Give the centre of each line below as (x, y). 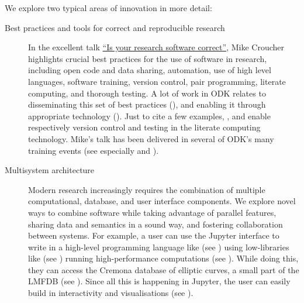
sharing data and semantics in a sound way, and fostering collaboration (156, 224)
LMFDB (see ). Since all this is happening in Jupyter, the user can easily (159, 281)
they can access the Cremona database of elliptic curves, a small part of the (164, 269)
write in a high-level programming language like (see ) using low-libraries (159, 247)
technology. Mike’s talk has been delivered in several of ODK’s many (151, 138)
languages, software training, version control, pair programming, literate (157, 81)
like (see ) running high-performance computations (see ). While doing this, (163, 258)
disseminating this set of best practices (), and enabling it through (147, 104)
